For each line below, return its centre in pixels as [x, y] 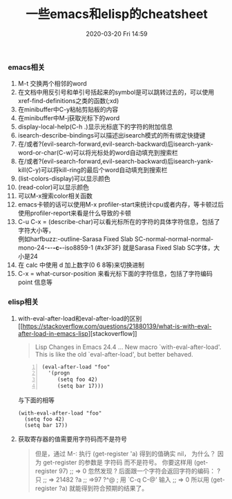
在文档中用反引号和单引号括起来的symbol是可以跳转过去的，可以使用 [116, 92]
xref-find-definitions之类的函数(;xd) [68, 101]
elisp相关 [23, 302]
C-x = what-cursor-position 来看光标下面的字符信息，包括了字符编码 [115, 274]
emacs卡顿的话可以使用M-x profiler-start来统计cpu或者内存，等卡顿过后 [120, 205]
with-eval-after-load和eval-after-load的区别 [80, 318]
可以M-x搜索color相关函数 [55, 196]
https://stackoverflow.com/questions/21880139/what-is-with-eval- [117, 326]
